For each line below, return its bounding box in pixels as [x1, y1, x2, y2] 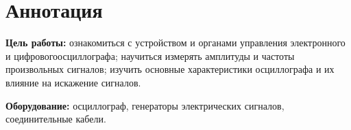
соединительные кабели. [5, 112, 106, 126]
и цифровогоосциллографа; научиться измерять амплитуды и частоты [5, 48, 295, 63]
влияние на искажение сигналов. [5, 75, 141, 89]
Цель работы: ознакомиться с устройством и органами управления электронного [5, 35, 346, 50]
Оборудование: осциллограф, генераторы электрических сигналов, [5, 98, 285, 112]
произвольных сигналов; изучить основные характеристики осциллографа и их [5, 62, 335, 76]
